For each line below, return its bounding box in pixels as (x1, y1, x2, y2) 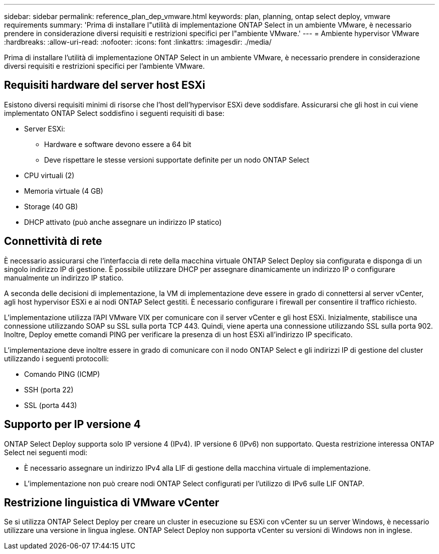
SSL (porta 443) (24, 400, 77, 409)
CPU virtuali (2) (24, 171, 75, 180)
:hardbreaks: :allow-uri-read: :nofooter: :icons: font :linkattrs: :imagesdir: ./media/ (4, 38, 272, 46)
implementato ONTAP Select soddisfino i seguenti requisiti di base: (4, 108, 225, 117)
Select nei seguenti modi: (4, 448, 88, 457)
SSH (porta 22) (24, 385, 74, 394)
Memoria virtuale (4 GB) (24, 186, 103, 195)
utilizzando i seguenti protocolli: (4, 354, 109, 363)
